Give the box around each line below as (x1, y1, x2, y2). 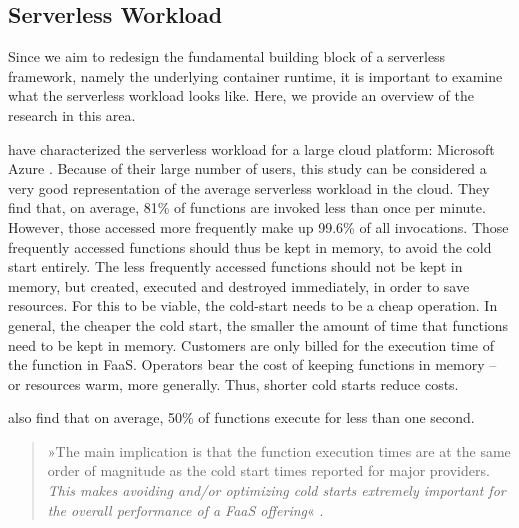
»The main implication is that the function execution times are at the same (47, 440, 511, 461)
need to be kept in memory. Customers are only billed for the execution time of (8, 334, 495, 355)
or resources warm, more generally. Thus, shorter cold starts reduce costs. (8, 373, 459, 394)
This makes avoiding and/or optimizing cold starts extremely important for (47, 480, 506, 501)
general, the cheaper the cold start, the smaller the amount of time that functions (8, 314, 509, 335)
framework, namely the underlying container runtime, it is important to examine (8, 65, 503, 86)
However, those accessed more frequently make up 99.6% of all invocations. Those (8, 216, 509, 237)
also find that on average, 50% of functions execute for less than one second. (8, 407, 475, 428)
